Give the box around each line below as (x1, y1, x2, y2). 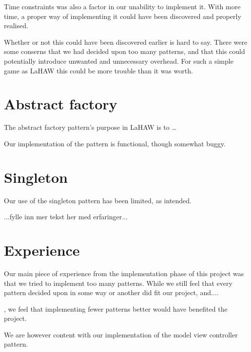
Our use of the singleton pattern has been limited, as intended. (4, 195, 192, 205)
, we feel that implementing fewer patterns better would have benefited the (4, 303, 228, 314)
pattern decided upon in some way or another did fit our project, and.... (4, 287, 219, 298)
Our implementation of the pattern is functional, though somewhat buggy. (4, 138, 226, 148)
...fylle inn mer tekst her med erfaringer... (4, 211, 128, 222)
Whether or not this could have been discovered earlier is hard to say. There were (4, 36, 248, 47)
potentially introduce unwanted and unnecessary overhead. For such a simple (4, 55, 233, 66)
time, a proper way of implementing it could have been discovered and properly (4, 11, 241, 21)
